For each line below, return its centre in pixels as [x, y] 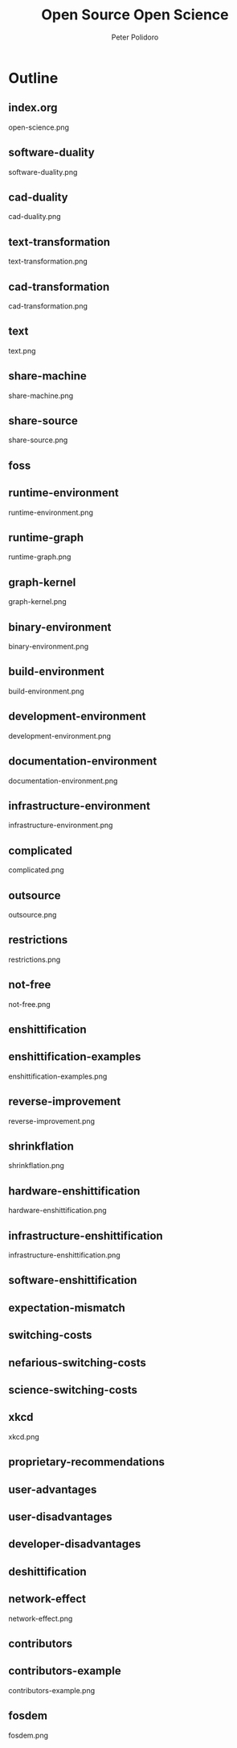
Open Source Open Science [135, 15]
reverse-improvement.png [51, 1120]
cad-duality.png [35, 217]
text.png [22, 350]
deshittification [47, 1571]
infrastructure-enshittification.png [64, 1255]
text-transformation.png [48, 261]
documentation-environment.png [63, 781]
